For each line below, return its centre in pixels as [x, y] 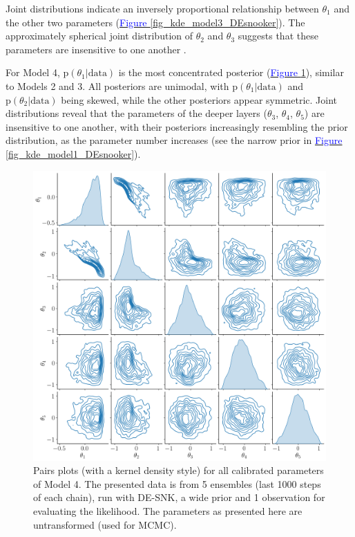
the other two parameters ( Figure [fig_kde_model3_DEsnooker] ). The [155, 22]
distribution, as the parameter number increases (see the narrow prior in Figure [174, 140]
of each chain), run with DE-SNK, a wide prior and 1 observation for [179, 497]
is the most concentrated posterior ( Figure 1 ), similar [231, 72]
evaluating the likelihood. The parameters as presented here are [168, 510]
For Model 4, [33, 72]
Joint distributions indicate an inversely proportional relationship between [162, 8]
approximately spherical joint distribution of [99, 36]
